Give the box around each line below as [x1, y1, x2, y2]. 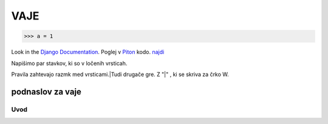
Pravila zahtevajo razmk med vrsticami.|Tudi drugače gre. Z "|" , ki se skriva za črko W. [11, 71, 229, 78]
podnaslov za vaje [11, 86, 82, 97]
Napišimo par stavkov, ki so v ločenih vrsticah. [11, 60, 128, 67]
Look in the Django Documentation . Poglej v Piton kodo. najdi [11, 49, 165, 56]
